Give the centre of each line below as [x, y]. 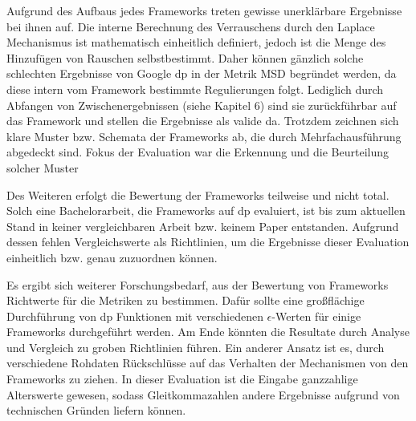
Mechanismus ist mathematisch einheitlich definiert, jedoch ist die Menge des [196, 42]
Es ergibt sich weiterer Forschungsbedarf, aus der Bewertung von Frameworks [198, 284]
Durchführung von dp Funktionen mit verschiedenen [135, 316]
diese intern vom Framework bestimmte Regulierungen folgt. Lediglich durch [195, 89]
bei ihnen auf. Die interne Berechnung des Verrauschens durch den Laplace [191, 26]
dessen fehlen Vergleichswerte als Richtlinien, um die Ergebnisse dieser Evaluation [208, 242]
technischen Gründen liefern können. [96, 410]
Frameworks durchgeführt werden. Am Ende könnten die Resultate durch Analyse [208, 332]
